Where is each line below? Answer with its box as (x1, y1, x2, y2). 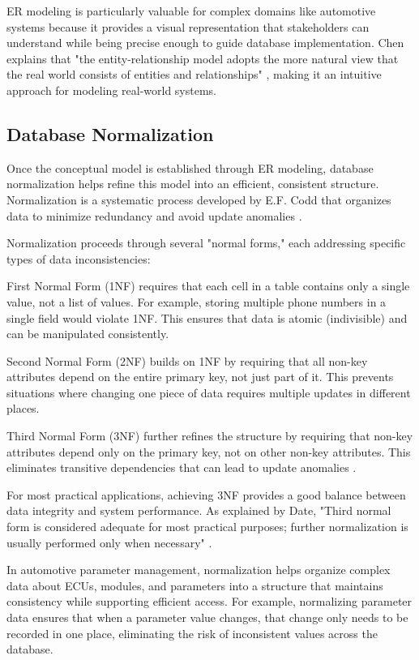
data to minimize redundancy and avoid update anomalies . (6, 207, 302, 224)
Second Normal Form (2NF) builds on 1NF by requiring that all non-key (6, 352, 368, 369)
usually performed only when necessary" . (6, 534, 212, 551)
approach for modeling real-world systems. (6, 81, 216, 98)
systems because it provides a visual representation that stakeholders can (6, 18, 370, 35)
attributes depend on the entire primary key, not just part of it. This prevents (6, 368, 394, 385)
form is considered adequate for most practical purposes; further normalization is (6, 518, 408, 535)
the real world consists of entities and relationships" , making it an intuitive (6, 66, 382, 83)
